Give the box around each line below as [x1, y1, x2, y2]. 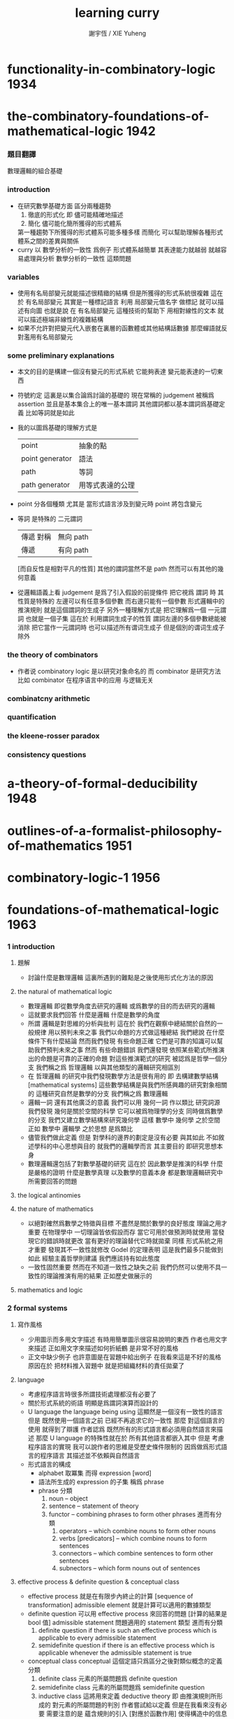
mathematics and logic [17, 1286, 83, 1294]
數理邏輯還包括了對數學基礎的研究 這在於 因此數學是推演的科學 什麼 [27, 1160, 224, 1168]
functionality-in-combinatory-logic [7, 61, 216, 77]
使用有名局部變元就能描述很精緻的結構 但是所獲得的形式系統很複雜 [17, 289, 210, 297]
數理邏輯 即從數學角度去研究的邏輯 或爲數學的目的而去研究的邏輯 [27, 1002, 215, 1010]
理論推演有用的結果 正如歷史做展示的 [46, 1272, 152, 1280]
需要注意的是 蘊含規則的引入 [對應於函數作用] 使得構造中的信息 [46, 1709, 228, 1718]
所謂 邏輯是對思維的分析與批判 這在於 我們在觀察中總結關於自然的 [27, 1019, 217, 1028]
